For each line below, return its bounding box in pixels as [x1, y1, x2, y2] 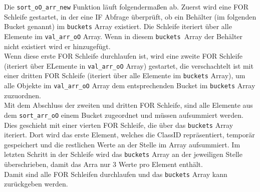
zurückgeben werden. [4, 178, 68, 189]
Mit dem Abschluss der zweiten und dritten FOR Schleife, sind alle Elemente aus [4, 100, 253, 110]
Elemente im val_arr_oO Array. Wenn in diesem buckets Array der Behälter [4, 31, 243, 41]
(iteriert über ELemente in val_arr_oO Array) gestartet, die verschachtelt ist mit [4, 60, 253, 71]
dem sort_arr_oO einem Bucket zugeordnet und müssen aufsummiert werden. [4, 109, 243, 120]
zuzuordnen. [4, 90, 41, 100]
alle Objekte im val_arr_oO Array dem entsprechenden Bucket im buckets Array [4, 80, 255, 91]
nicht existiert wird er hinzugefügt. [4, 41, 111, 51]
